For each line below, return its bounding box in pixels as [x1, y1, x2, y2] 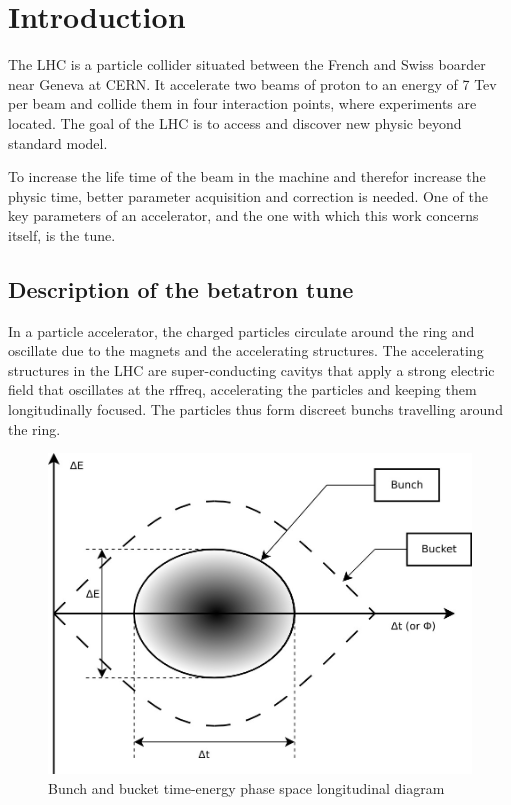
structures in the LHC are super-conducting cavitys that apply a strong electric [8, 359, 495, 380]
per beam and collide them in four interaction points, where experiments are [8, 93, 477, 114]
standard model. [8, 132, 108, 153]
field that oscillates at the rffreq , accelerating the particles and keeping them [8, 379, 477, 400]
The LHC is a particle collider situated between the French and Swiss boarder [8, 54, 486, 75]
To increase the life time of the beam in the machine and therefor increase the [8, 166, 486, 187]
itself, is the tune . [8, 224, 116, 245]
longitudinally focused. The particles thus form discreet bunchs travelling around [8, 399, 503, 420]
